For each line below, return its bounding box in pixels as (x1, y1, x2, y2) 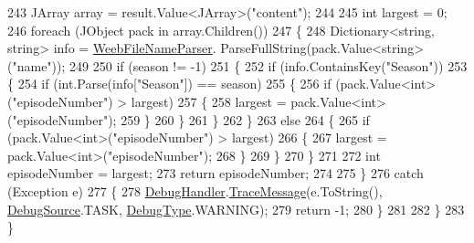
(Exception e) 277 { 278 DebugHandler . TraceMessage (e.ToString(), (7, 181, 383, 200)
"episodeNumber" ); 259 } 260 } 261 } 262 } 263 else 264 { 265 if (12, 110, 370, 129)
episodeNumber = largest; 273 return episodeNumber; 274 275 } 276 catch (7, 164, 424, 183)
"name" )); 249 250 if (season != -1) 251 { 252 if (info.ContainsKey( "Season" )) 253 (12, 56, 468, 75)
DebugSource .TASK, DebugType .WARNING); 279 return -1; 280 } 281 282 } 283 (7, 199, 465, 218)
